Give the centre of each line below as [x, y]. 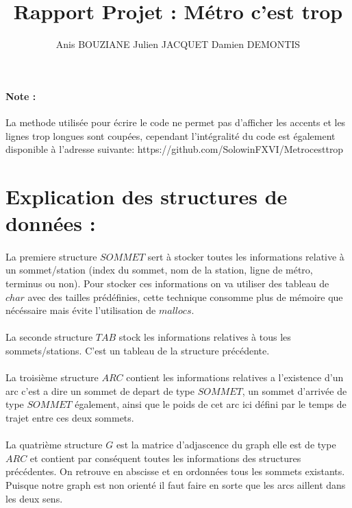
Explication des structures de [147, 196]
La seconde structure [49, 337]
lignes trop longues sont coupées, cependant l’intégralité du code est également [171, 135]
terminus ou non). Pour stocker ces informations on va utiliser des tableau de [167, 283]
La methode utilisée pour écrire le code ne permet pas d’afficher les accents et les [176, 122]
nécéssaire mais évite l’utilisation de [81, 310]
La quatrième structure [54, 445]
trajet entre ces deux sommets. [70, 417]
